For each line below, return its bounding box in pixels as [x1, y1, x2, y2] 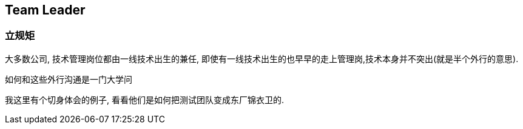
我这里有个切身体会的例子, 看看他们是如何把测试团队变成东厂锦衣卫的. [5, 94, 285, 105]
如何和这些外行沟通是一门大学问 [5, 74, 132, 84]
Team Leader [5, 2, 86, 17]
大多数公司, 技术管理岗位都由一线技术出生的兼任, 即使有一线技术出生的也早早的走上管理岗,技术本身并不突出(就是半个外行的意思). [5, 53, 519, 64]
